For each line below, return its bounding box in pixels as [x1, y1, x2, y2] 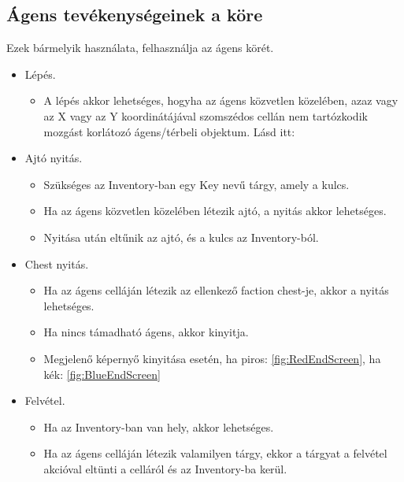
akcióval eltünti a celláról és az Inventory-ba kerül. [43, 460, 287, 476]
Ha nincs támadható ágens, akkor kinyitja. [43, 324, 249, 340]
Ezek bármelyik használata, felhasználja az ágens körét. [6, 39, 274, 56]
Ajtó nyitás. [24, 150, 83, 166]
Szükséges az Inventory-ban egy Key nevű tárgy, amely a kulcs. [43, 176, 350, 192]
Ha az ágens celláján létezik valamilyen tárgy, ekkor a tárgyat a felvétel [43, 445, 387, 462]
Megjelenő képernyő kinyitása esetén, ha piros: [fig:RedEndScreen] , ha [43, 350, 381, 366]
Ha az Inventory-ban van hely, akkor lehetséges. [43, 418, 274, 435]
